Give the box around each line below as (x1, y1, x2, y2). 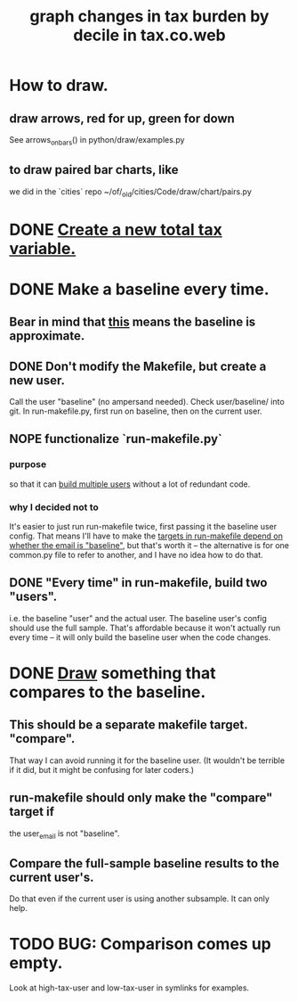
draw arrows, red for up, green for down (9, 111, 236, 126)
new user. (9, 373, 65, 388)
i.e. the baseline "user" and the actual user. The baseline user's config (9, 612, 267, 623)
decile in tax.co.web (73, 25, 226, 45)
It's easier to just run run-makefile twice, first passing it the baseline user (9, 521, 278, 531)
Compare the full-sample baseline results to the (9, 856, 280, 871)
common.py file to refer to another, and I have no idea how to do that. (9, 549, 264, 560)
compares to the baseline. (9, 682, 206, 702)
